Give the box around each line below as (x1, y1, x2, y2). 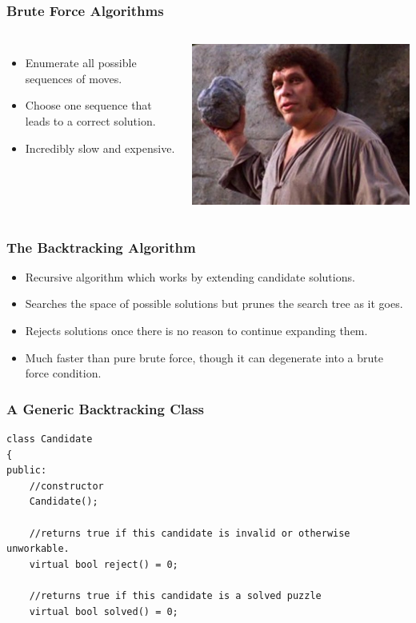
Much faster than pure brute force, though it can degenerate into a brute (25, 349, 383, 365)
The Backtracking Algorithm (6, 237, 196, 257)
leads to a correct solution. (25, 113, 156, 129)
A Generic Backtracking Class (6, 398, 204, 418)
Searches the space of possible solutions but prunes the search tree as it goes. (25, 295, 403, 312)
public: (6, 465, 47, 477)
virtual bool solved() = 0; (29, 605, 178, 617)
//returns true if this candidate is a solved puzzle (29, 589, 322, 601)
